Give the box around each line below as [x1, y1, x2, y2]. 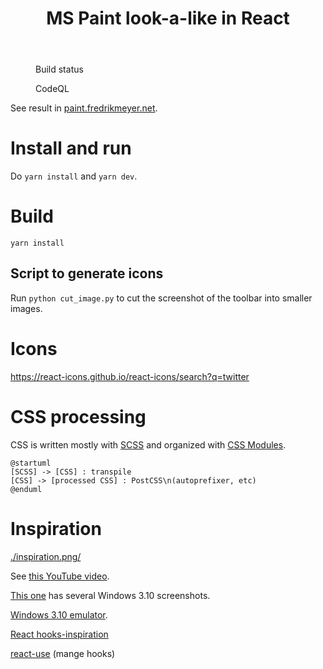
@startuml [10, 458, 52, 468]
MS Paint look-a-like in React [46, 7, 290, 30]
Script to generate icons [10, 265, 164, 282]
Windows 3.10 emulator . [10, 608, 108, 621]
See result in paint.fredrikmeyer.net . [10, 102, 158, 114]
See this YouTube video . [10, 570, 110, 582]
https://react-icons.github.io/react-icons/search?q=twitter [10, 370, 250, 382]
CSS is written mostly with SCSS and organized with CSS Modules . [10, 438, 287, 451]
